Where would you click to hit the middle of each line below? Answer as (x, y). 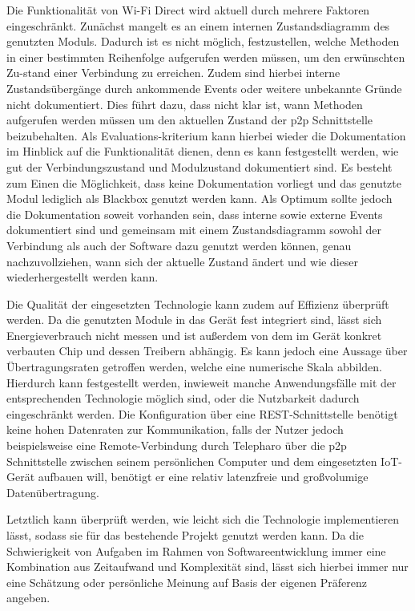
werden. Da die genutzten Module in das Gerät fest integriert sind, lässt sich (194, 320)
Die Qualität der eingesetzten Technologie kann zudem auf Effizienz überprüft (198, 303)
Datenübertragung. (53, 492)
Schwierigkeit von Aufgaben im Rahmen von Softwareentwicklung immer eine (196, 550)
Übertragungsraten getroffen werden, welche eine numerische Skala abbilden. (194, 367)
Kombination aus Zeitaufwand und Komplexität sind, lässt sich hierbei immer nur (207, 566)
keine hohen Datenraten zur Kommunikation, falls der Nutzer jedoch (175, 429)
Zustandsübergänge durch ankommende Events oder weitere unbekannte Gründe (204, 88)
